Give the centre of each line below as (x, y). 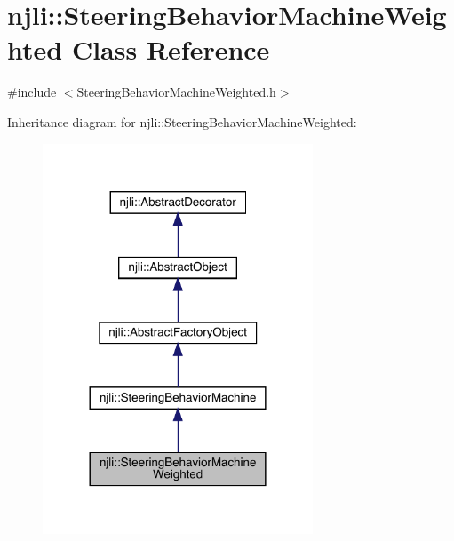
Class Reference (171, 49)
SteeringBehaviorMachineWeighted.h (176, 92)
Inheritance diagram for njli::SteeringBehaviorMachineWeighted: (182, 121)
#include (32, 92)
